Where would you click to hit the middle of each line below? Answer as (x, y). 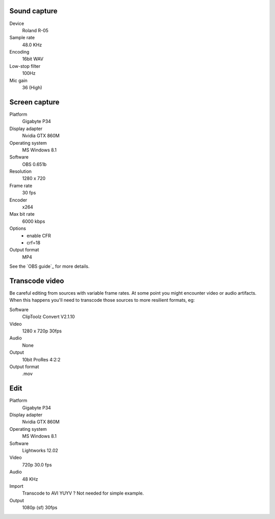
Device (17, 23)
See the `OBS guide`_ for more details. (49, 266)
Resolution (21, 171)
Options (18, 228)
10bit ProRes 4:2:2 (41, 359)
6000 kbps (34, 221)
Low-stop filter (25, 66)
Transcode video (37, 281)
